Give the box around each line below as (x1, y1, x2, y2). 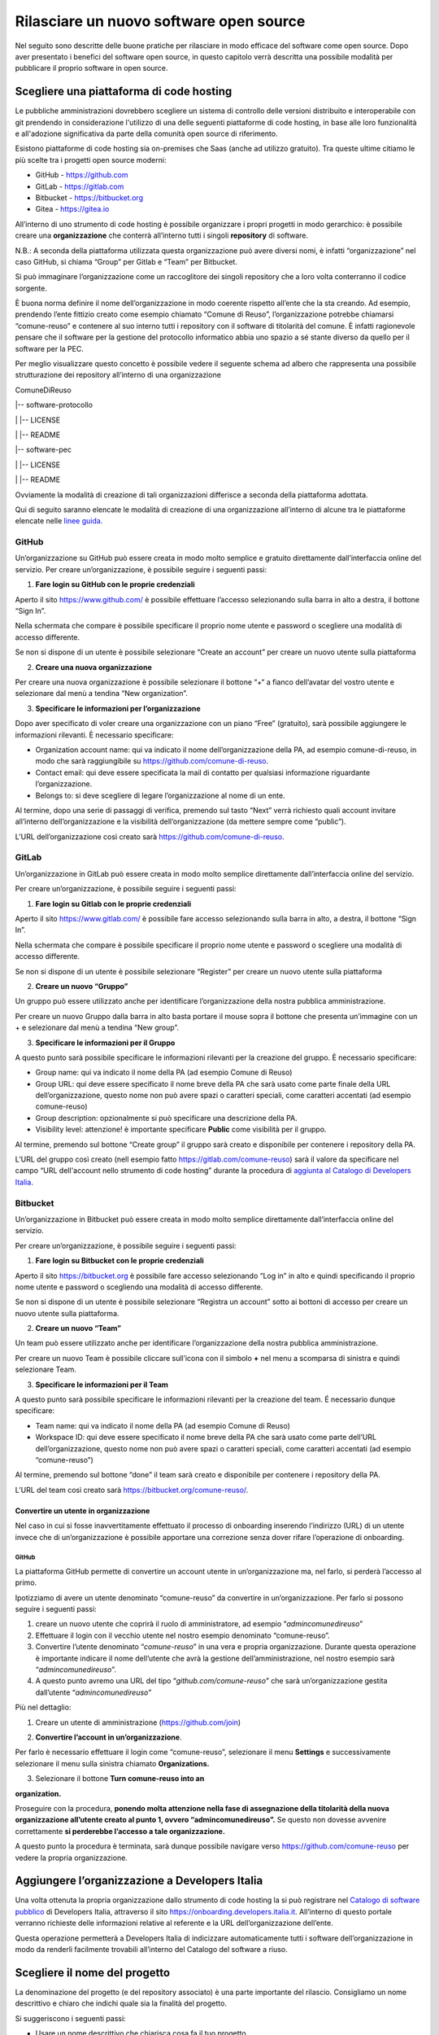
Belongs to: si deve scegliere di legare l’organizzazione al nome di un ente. (35, 790, 285, 800)
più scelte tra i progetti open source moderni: (15, 155, 167, 164)
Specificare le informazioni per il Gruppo (35, 1038, 176, 1048)
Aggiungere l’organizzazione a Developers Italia (15, 1874, 263, 1888)
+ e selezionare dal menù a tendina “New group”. (15, 1022, 179, 1033)
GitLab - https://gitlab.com (35, 182, 124, 191)
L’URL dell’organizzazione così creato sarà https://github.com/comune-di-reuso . (15, 831, 285, 842)
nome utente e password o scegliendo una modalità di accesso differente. (15, 1282, 263, 1292)
